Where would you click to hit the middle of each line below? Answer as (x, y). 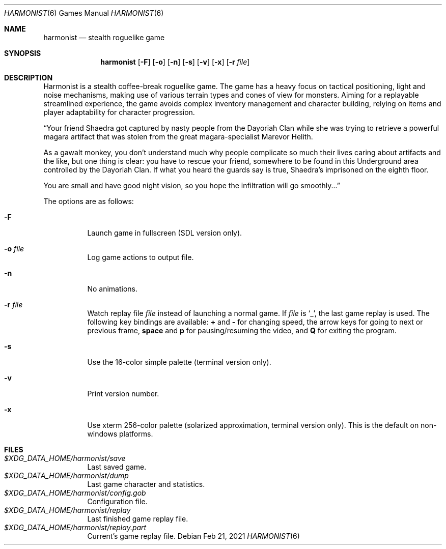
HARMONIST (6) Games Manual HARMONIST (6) (84, 13)
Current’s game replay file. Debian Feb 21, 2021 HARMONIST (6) (193, 536)
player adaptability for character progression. (119, 112)
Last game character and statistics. (146, 484)
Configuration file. (117, 501)
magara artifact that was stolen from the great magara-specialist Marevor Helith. (178, 137)
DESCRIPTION (29, 78)
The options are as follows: (89, 201)
